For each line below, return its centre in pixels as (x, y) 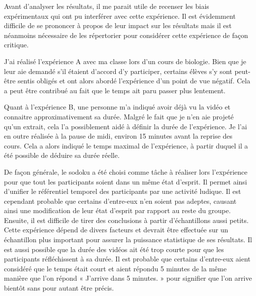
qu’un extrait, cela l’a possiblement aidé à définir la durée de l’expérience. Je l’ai (126, 126)
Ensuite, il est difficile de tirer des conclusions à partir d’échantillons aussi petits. (126, 220)
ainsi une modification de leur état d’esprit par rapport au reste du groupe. (117, 210)
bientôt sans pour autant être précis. (59, 288)
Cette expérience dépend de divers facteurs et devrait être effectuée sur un (116, 230)
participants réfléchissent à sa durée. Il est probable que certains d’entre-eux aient (127, 259)
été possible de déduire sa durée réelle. (62, 155)
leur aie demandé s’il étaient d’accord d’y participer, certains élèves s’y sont (118, 71)
